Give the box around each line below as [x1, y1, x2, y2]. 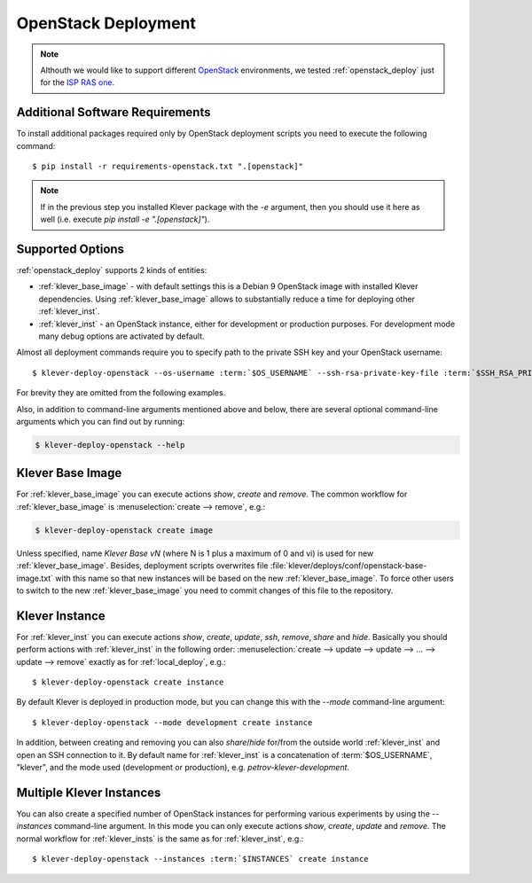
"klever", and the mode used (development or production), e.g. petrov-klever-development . [16, 762, 350, 773]
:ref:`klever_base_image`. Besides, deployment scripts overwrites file [16, 560, 269, 571]
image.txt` [16, 573, 53, 583]
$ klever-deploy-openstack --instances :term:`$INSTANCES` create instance [32, 854, 369, 864]
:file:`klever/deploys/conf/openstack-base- [270, 560, 427, 571]
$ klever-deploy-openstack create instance [32, 677, 224, 687]
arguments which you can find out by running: [16, 417, 185, 426]
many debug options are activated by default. [38, 331, 205, 341]
